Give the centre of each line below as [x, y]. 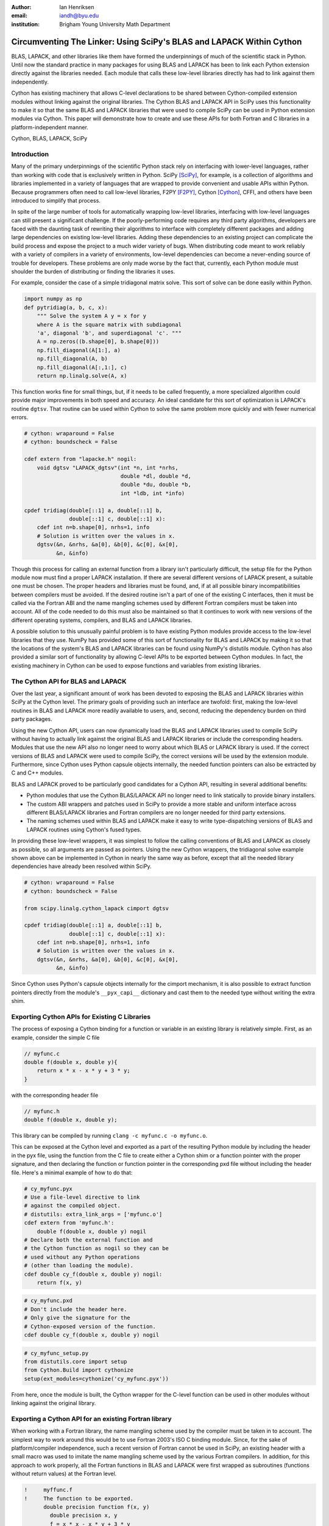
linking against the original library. [54, 1403]
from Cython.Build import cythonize [79, 1370]
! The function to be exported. [79, 1498]
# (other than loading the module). [79, 1266]
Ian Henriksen [77, 7]
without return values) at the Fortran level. [64, 1474]
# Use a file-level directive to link [82, 1197]
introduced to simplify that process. [56, 200]
